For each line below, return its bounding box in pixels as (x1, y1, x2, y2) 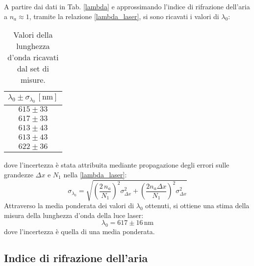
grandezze (4, 169, 33, 179)
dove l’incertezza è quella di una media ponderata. (4, 226, 155, 237)
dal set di (17, 63, 49, 74)
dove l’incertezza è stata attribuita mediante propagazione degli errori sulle (4, 160, 229, 170)
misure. (21, 74, 46, 86)
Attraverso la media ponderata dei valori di (4, 200, 134, 211)
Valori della (13, 29, 53, 41)
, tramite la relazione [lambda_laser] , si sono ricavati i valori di (29, 11, 219, 21)
